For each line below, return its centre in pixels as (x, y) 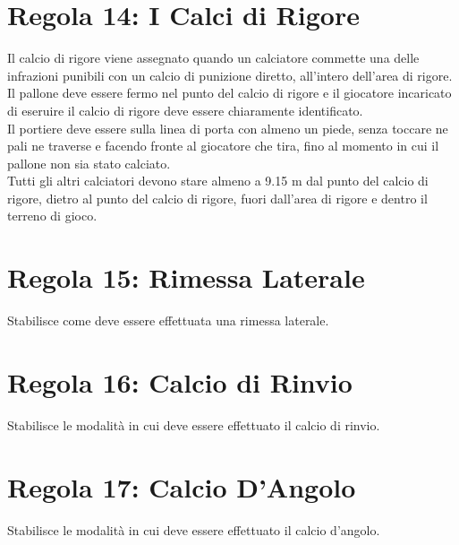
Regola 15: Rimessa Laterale (186, 277)
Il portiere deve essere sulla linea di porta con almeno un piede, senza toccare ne (228, 128)
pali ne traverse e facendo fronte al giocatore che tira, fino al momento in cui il (223, 146)
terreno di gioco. (52, 216)
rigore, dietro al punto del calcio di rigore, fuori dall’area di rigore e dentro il (217, 198)
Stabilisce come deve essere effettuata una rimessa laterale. (168, 320)
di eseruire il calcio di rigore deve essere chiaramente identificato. (185, 110)
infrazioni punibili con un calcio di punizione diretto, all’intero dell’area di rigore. (230, 75)
